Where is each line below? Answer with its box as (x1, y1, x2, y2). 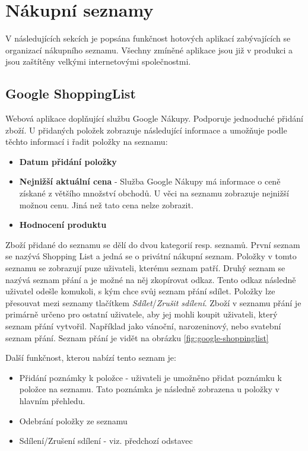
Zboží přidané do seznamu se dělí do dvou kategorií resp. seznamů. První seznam (5, 238, 300, 250)
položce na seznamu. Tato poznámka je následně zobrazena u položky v (19, 383, 280, 395)
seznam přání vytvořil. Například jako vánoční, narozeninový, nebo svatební (5, 320, 281, 332)
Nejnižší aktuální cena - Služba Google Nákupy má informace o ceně (19, 175, 281, 188)
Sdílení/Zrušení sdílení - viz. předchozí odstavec (19, 434, 193, 447)
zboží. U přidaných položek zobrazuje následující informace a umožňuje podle (5, 123, 287, 136)
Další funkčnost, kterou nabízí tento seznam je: (5, 351, 176, 364)
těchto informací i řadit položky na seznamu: (5, 135, 168, 148)
